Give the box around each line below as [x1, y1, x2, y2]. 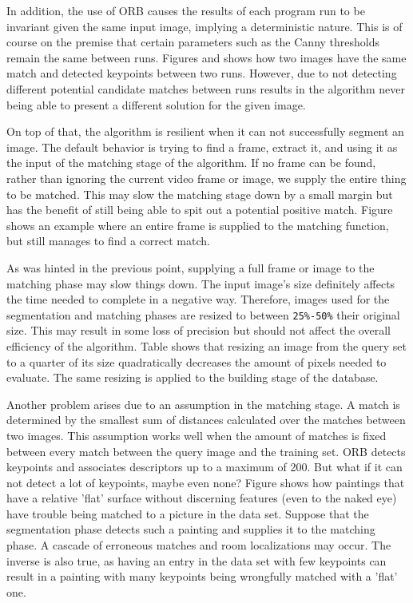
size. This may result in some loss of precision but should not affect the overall [6, 322, 391, 339]
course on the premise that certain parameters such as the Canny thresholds [6, 34, 380, 50]
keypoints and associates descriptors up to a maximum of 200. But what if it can [6, 458, 403, 475]
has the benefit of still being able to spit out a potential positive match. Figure [6, 201, 393, 218]
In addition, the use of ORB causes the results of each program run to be [6, 2, 365, 18]
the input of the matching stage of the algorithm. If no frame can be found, [6, 154, 376, 171]
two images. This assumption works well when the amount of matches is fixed [6, 426, 387, 443]
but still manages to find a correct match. [6, 232, 210, 249]
